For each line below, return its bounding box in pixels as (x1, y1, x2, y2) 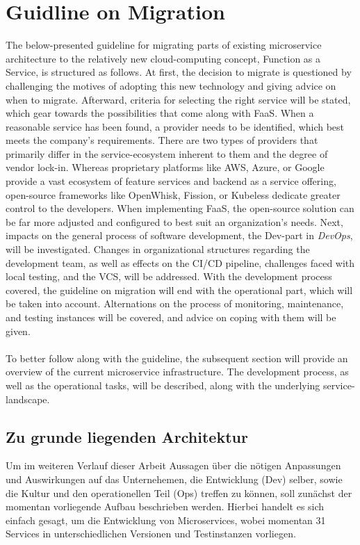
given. (6, 323, 31, 338)
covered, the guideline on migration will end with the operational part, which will (6, 282, 353, 297)
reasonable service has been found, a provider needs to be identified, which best (6, 119, 345, 133)
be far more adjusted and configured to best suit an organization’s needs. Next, (6, 214, 343, 229)
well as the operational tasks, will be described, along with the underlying (6, 377, 320, 392)
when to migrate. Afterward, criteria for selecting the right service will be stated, (6, 92, 351, 106)
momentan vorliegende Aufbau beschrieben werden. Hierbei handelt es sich (6, 499, 325, 514)
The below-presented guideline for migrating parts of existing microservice (6, 38, 322, 52)
